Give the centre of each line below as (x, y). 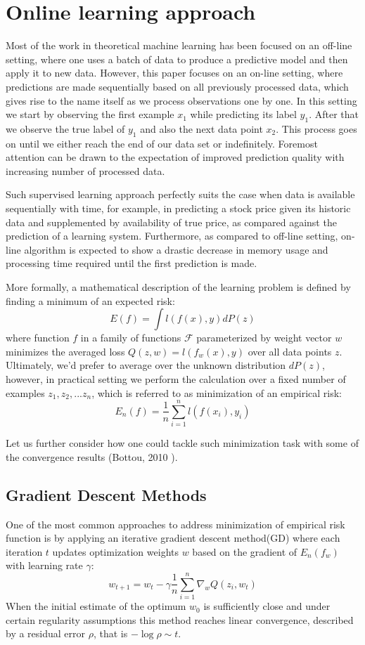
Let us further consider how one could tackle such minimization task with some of (182, 443)
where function (38, 338)
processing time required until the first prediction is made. (132, 263)
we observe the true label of (65, 128)
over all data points (290, 351)
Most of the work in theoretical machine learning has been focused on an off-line (179, 45)
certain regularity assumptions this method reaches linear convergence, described (180, 619)
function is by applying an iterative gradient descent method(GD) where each (173, 538)
